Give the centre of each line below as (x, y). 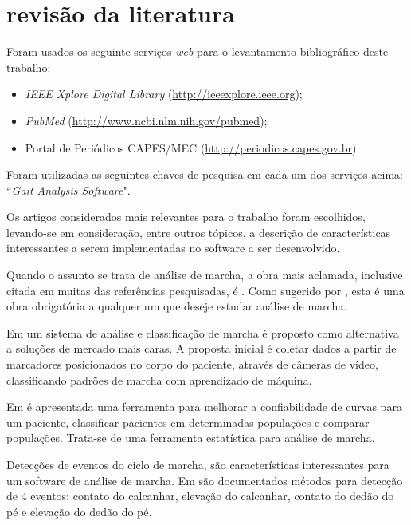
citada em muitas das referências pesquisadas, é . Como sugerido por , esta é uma (205, 290)
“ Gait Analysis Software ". (68, 189)
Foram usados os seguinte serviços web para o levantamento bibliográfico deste (198, 51)
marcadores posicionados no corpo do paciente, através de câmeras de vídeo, (192, 364)
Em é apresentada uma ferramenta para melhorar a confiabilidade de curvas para (204, 407)
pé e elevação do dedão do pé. (79, 511)
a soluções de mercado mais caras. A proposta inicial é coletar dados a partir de (202, 348)
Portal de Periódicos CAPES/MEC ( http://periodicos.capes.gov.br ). (192, 147)
